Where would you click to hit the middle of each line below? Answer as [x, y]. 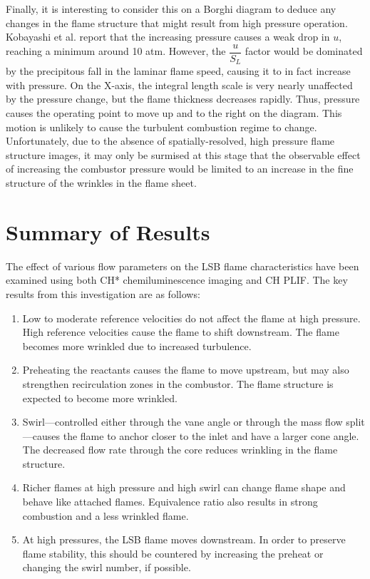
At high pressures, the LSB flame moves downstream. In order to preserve [184, 539]
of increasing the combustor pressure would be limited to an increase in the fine [180, 169]
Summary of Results [108, 231]
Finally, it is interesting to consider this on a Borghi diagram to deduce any [171, 9]
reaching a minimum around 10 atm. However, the [116, 51]
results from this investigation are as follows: [103, 293]
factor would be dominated [304, 51]
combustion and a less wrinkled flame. [106, 515]
